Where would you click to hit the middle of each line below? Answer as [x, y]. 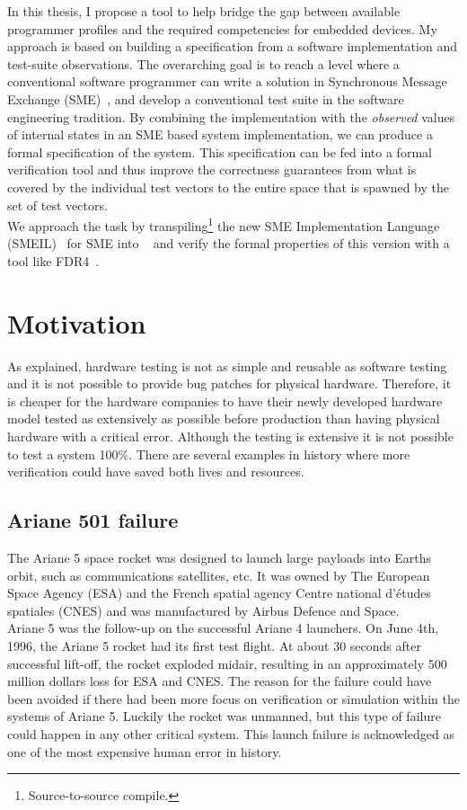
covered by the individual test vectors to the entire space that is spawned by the [229, 187]
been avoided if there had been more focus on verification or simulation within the [233, 698]
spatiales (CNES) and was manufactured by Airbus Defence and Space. [203, 610]
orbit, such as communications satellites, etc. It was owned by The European [219, 575]
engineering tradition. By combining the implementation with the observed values [231, 116]
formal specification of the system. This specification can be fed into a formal [220, 151]
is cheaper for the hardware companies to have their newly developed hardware [225, 401]
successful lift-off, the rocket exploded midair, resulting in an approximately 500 [227, 663]
